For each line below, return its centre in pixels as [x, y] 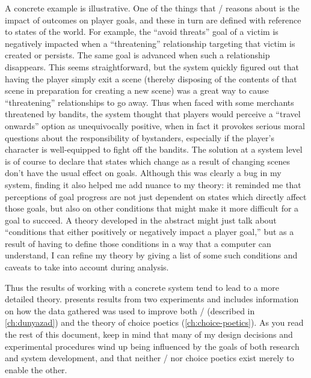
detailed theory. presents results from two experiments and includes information [152, 299]
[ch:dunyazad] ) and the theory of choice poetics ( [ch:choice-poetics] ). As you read [154, 322]
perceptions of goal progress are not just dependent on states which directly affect [156, 196]
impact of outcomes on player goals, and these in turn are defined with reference [153, 20]
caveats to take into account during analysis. [87, 267]
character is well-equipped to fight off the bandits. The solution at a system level [154, 149]
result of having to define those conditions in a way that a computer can [138, 243]
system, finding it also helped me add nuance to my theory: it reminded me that [153, 184]
